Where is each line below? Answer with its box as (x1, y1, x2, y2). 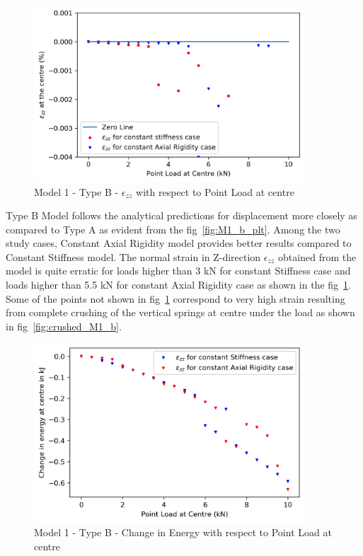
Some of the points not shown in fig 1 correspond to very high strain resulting (6, 291, 345, 306)
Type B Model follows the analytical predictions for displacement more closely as (6, 208, 357, 223)
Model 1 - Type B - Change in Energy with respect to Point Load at (34, 525, 332, 540)
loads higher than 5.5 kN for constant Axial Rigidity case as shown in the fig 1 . (6, 277, 351, 292)
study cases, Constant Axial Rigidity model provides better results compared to (6, 236, 352, 250)
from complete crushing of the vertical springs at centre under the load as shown (6, 305, 355, 320)
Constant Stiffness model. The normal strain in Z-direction (6, 249, 261, 264)
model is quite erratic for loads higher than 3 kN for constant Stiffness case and (6, 263, 351, 278)
